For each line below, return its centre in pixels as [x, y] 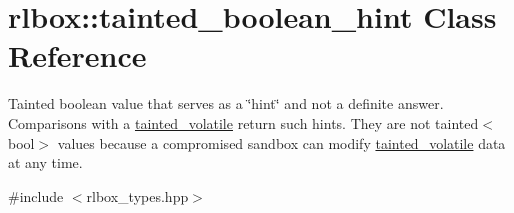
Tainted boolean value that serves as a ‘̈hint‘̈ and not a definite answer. [226, 103]
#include [36, 195]
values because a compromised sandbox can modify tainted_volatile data [281, 142]
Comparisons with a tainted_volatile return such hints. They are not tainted [243, 122]
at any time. [45, 162]
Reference [77, 55]
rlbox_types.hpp [137, 195]
